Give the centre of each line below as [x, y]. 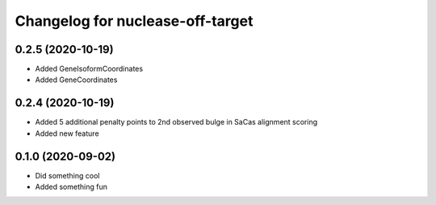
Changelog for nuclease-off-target [134, 21]
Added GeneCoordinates [76, 80]
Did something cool [67, 175]
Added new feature [67, 133]
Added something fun [71, 187]
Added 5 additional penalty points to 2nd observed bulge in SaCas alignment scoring [176, 122]
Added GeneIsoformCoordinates [89, 69]
